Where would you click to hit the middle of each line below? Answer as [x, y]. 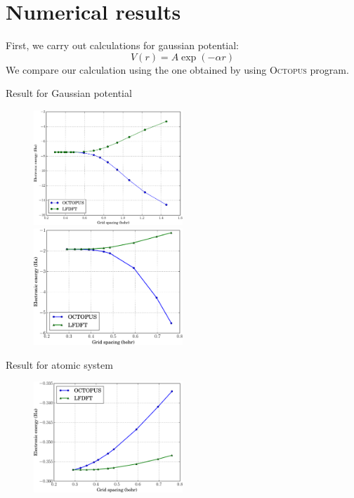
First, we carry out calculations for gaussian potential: [123, 45]
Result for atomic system [59, 364]
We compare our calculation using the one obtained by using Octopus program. [177, 69]
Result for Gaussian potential [69, 93]
